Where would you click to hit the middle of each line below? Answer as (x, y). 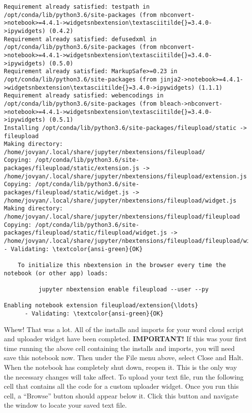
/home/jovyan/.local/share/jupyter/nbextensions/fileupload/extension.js (126, 176)
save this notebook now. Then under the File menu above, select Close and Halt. (124, 357)
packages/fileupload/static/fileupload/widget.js (86, 233)
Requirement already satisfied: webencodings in (84, 96)
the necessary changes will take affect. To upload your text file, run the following (124, 376)
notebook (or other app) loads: (56, 273)
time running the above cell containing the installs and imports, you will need (119, 348)
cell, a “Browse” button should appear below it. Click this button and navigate (121, 395)
